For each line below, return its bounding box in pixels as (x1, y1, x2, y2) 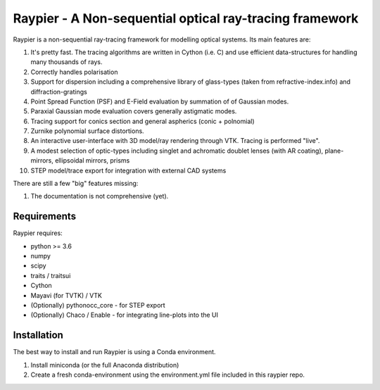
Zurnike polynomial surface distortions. (30, 127, 144, 135)
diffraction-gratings (30, 87, 87, 96)
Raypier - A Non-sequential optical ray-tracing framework (13, 11, 359, 26)
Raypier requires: (13, 229, 63, 237)
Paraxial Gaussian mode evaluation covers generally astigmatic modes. (30, 107, 237, 115)
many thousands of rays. (30, 58, 103, 66)
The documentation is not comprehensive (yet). (30, 192, 169, 201)
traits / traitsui (30, 271, 71, 279)
